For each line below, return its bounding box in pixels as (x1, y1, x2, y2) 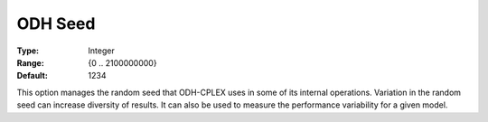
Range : (16, 57, 44, 68)
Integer (88, 45, 115, 56)
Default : (16, 70, 49, 81)
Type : (16, 45, 40, 56)
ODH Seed (16, 14, 96, 33)
